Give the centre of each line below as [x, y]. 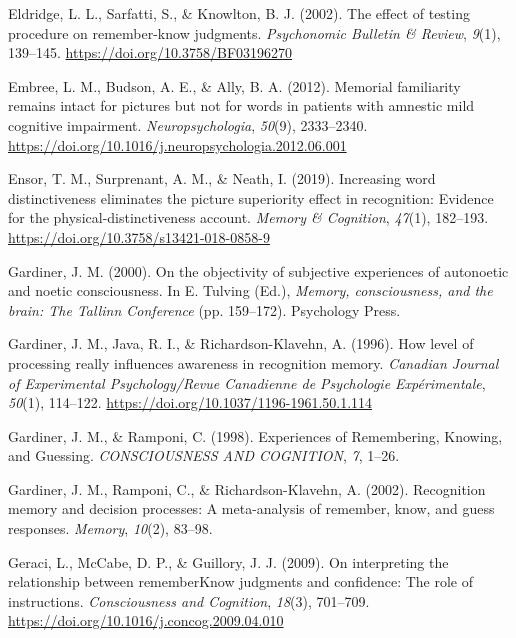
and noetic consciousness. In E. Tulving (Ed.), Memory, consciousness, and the [250, 290]
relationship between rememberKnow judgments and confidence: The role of [241, 581]
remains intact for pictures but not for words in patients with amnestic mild [241, 105]
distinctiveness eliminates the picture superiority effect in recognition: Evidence [251, 197]
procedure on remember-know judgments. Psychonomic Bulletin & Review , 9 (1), [254, 32]
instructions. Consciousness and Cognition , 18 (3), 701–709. [189, 600]
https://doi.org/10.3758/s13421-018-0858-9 [139, 236]
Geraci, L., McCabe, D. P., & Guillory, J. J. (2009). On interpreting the [228, 561]
